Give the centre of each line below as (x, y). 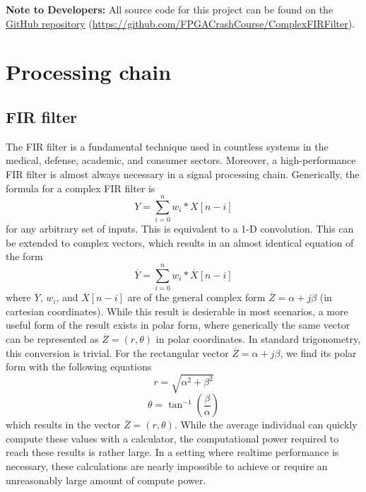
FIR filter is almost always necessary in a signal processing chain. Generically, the (183, 174)
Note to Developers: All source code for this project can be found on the (170, 9)
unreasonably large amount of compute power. (106, 480)
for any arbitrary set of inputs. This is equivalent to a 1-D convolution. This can (180, 229)
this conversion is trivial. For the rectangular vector (117, 352)
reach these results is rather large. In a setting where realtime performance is (172, 452)
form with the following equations (79, 367)
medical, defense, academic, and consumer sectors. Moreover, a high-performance (181, 160)
